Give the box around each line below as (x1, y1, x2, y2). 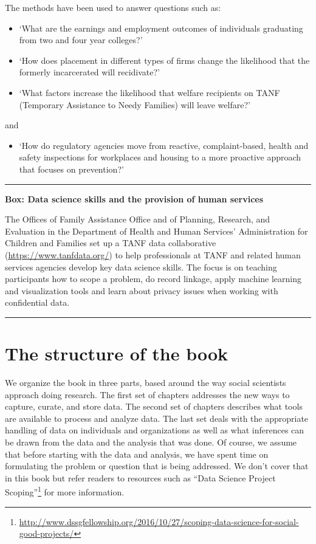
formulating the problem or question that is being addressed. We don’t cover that (5, 460, 309, 472)
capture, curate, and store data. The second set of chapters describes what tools (5, 400, 303, 413)
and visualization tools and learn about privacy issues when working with (5, 284, 278, 297)
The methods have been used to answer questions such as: (5, 1, 221, 13)
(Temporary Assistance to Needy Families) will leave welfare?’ (19, 98, 250, 111)
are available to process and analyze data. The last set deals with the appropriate (5, 411, 309, 424)
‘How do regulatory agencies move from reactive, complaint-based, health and (19, 139, 309, 151)
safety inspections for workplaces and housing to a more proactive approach (19, 151, 301, 164)
